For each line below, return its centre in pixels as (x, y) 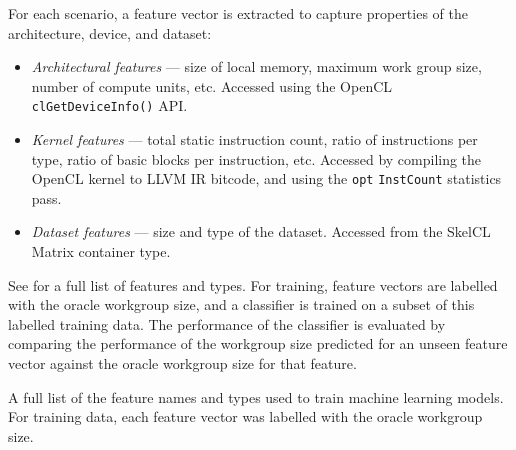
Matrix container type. (101, 251)
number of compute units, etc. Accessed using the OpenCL (212, 85)
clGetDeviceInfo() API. (109, 105)
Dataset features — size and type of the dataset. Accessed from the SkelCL (261, 231)
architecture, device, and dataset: (110, 32)
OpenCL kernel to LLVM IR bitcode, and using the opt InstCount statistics (266, 178)
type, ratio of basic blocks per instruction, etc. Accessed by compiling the (256, 158)
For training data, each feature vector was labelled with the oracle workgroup (245, 416)
